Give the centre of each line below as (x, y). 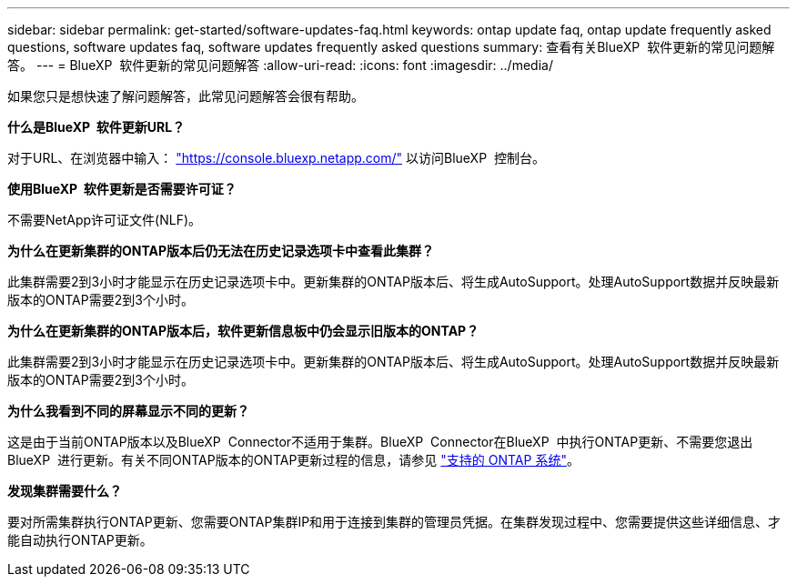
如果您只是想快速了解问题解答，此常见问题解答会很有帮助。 (186, 96)
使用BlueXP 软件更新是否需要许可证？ (122, 189)
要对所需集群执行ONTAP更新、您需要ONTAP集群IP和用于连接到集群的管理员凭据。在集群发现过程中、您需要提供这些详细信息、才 (394, 522)
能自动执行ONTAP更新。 (80, 540)
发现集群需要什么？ (65, 491)
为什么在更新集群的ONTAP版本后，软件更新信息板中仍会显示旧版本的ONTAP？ (243, 331)
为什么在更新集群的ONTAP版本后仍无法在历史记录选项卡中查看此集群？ (221, 251)
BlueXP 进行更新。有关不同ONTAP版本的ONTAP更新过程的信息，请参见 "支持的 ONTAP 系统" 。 (293, 460)
